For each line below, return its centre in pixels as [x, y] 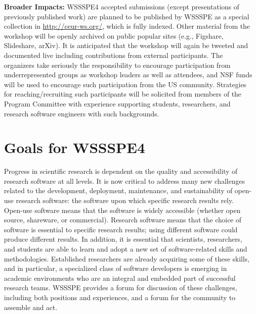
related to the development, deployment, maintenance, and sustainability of [118, 190]
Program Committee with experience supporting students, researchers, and [117, 103]
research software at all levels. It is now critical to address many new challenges [125, 181]
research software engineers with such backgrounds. [82, 113]
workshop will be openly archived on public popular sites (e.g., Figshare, [114, 35]
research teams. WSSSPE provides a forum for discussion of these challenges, [121, 288]
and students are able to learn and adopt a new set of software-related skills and [126, 249]
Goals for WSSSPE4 [75, 147]
